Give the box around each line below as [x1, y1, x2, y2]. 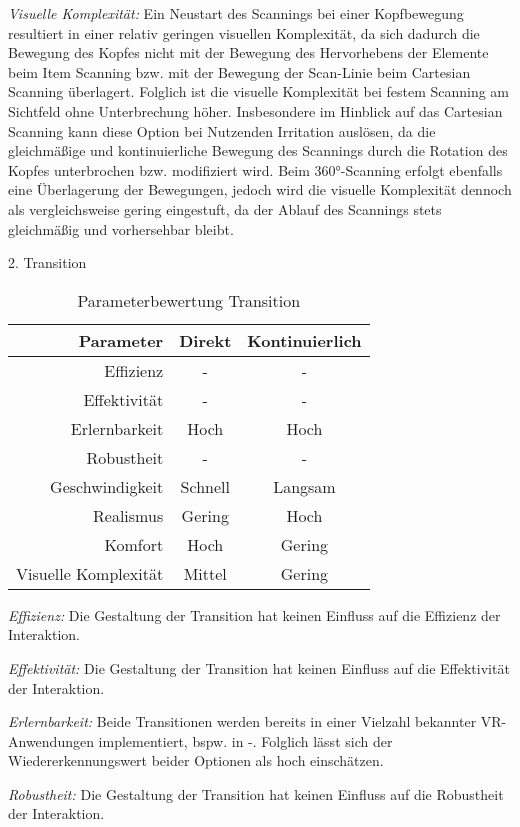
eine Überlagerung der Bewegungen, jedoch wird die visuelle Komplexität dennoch [8, 179, 512, 200]
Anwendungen [8, 730, 94, 751]
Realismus [93, 503, 164, 527]
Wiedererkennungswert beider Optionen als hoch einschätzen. [8, 750, 384, 771]
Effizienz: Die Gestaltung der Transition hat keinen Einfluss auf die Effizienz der [8, 604, 501, 625]
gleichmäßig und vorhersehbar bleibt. [8, 218, 234, 239]
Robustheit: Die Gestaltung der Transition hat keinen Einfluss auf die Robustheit [8, 783, 504, 804]
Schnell [180, 474, 230, 498]
